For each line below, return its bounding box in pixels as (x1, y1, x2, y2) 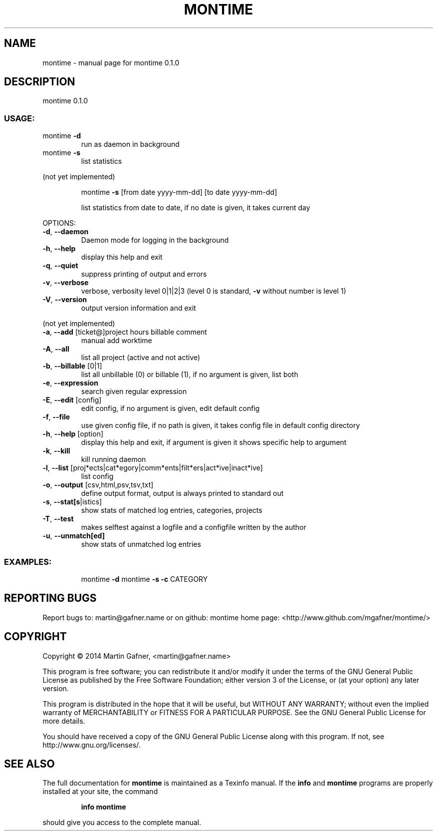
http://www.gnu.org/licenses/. (42, 740, 141, 749)
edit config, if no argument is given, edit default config (81, 404, 260, 413)
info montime (81, 803, 126, 812)
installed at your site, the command (42, 787, 158, 796)
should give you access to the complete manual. (42, 818, 202, 827)
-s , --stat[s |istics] (42, 497, 102, 506)
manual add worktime (81, 336, 152, 345)
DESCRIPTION (4, 75, 75, 88)
